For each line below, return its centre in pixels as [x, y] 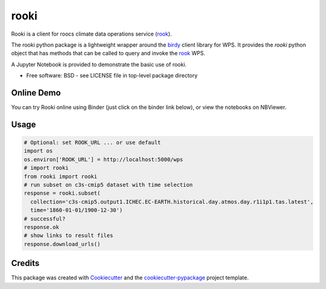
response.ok [42, 227]
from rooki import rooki [61, 176]
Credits [25, 263]
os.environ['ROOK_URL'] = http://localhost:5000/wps [104, 159]
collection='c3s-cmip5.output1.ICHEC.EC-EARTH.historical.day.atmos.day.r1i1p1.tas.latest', [172, 202]
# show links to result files [69, 235]
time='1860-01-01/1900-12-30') [77, 210]
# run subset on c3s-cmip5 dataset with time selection [108, 185]
